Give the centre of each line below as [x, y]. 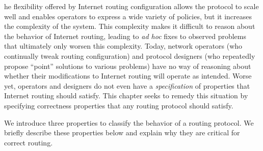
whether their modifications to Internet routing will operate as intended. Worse [128, 76]
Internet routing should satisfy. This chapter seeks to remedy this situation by [126, 96]
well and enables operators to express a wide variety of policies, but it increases [128, 16]
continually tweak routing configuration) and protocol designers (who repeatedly [130, 55]
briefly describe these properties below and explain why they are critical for [122, 133]
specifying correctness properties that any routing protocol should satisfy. [119, 105]
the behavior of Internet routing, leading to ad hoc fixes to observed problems [125, 36]
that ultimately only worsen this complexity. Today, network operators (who [123, 46]
